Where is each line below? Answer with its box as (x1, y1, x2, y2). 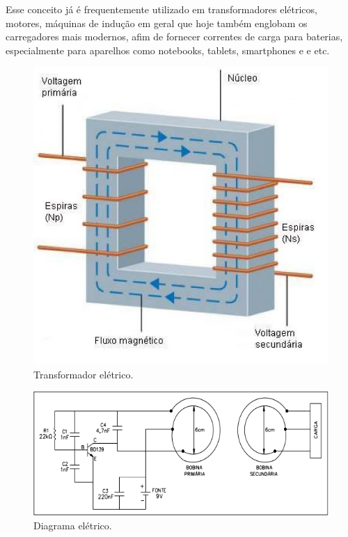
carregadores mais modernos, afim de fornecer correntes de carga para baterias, (6, 29, 343, 44)
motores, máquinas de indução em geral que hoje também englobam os (6, 15, 308, 30)
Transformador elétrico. (33, 367, 134, 381)
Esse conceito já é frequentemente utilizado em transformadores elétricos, (6, 2, 317, 16)
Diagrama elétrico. (33, 518, 112, 533)
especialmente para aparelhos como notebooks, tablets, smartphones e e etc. (6, 42, 330, 57)
